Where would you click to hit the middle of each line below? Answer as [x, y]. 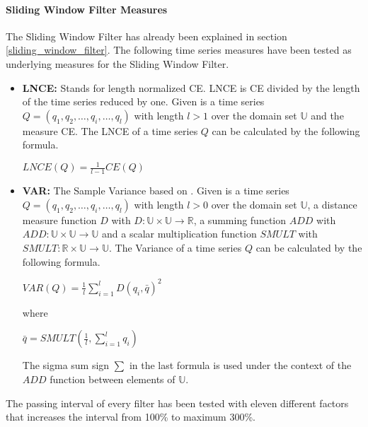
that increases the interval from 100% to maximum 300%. [131, 417]
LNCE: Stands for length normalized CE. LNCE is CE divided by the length [191, 87]
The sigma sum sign [66, 365]
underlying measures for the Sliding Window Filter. [117, 63]
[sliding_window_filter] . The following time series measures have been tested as [179, 50]
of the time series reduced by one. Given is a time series [143, 101]
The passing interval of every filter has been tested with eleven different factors [177, 403]
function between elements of [113, 379]
